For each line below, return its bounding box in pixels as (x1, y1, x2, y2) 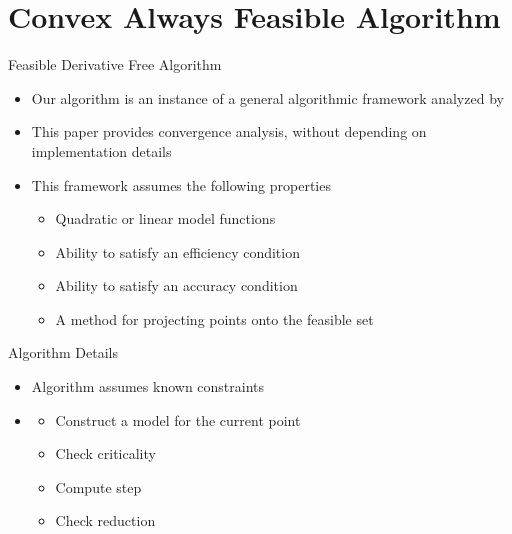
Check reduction (55, 510, 156, 531)
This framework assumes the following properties (31, 174, 331, 195)
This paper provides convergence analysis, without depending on (31, 121, 427, 142)
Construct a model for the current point (55, 409, 301, 430)
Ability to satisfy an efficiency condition (55, 241, 300, 262)
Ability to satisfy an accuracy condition (55, 275, 298, 296)
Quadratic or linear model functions (55, 208, 276, 229)
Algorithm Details (8, 342, 118, 363)
